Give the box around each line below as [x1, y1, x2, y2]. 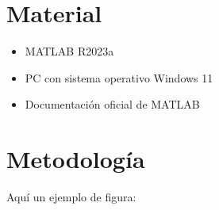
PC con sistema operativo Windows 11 [25, 69, 213, 86]
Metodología [6, 143, 145, 175]
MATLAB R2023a [25, 43, 114, 59]
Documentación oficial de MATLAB [25, 96, 200, 113]
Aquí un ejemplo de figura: [6, 189, 136, 205]
